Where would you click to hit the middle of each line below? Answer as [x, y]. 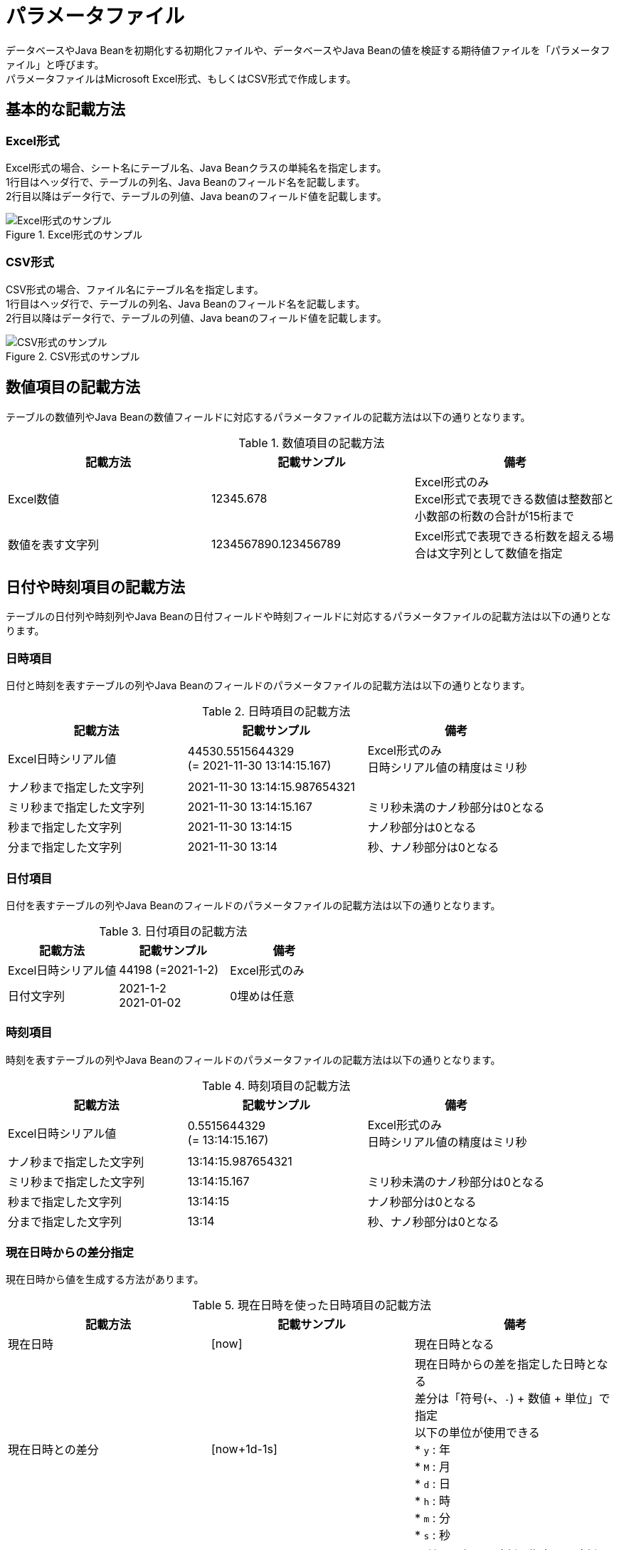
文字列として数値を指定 [500, 553]
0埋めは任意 [262, 996]
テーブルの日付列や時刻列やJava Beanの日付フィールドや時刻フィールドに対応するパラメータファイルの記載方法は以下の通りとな [308, 617]
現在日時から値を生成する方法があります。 [105, 1279]
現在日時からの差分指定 [70, 1253]
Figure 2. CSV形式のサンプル [73, 356]
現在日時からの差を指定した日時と [506, 1365]
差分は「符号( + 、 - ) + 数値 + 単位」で [512, 1399]
